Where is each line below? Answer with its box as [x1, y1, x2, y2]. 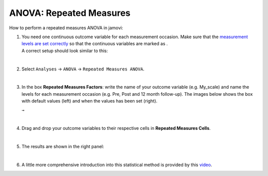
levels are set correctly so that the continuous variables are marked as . [21, 41, 168, 47]
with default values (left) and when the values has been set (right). [21, 98, 158, 104]
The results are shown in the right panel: [21, 144, 104, 150]
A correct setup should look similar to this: [21, 48, 108, 54]
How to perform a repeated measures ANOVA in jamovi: [9, 25, 124, 31]
